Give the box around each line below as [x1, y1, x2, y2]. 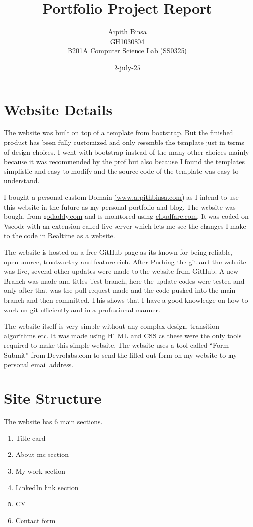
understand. [4, 175, 40, 186]
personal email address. [4, 359, 74, 369]
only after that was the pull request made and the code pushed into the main [4, 285, 236, 295]
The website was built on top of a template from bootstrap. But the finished [4, 127, 233, 138]
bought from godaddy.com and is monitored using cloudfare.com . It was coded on [4, 211, 249, 221]
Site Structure [4, 388, 102, 408]
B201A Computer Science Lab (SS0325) [68, 46, 187, 56]
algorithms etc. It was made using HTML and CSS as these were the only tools [4, 330, 242, 340]
